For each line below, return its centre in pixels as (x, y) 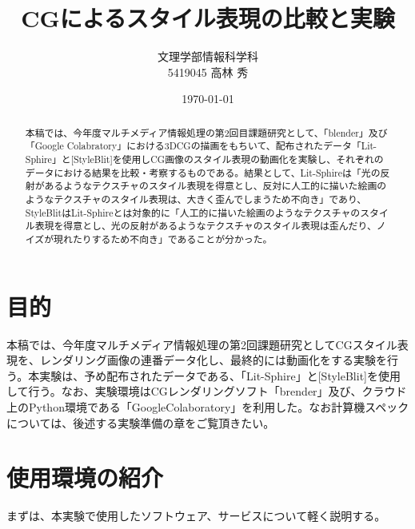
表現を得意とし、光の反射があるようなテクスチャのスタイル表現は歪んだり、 (206, 226)
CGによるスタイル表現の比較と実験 (208, 18)
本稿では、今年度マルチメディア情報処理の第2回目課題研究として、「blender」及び (206, 132)
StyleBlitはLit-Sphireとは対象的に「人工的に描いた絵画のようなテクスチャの (193, 212)
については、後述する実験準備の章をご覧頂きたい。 (141, 422)
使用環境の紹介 (85, 477)
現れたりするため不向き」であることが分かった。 (163, 239)
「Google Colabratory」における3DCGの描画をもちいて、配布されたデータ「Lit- (201, 146)
